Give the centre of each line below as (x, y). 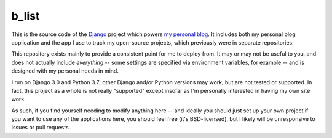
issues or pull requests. (41, 128)
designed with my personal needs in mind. (65, 71)
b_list (26, 16)
